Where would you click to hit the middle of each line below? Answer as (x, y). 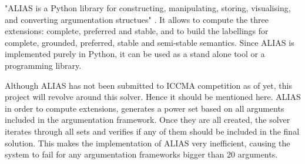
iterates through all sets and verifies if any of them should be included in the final (152, 131)
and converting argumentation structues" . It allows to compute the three (137, 19)
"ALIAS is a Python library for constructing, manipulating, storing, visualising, (148, 8)
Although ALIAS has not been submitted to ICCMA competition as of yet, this (148, 85)
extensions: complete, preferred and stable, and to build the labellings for (137, 31)
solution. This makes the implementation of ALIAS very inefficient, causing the (148, 143)
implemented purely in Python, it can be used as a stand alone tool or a (135, 54)
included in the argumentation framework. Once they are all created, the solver (148, 120)
